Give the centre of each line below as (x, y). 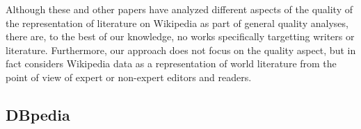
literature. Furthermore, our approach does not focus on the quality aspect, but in (181, 50)
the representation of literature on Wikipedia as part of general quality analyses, (177, 23)
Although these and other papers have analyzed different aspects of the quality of (179, 9)
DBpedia (38, 114)
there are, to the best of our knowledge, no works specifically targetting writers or (180, 36)
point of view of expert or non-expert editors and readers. (129, 77)
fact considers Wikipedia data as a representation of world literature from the (171, 63)
